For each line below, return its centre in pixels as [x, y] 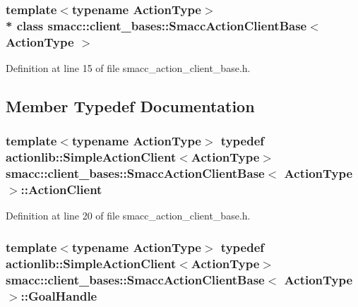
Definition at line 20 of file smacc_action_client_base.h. [128, 216]
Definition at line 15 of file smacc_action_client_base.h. [128, 68]
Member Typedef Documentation [130, 106]
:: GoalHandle [59, 295]
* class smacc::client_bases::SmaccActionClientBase [156, 25]
